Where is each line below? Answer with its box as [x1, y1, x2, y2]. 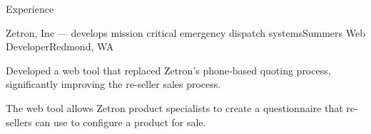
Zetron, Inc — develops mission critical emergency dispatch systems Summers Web [6, 25, 365, 40]
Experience [6, 1, 54, 16]
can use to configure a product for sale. [35, 114, 206, 129]
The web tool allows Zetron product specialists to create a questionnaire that [6, 100, 343, 115]
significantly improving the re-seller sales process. [6, 77, 221, 91]
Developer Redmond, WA [6, 39, 114, 54]
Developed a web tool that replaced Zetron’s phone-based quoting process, [6, 62, 331, 77]
